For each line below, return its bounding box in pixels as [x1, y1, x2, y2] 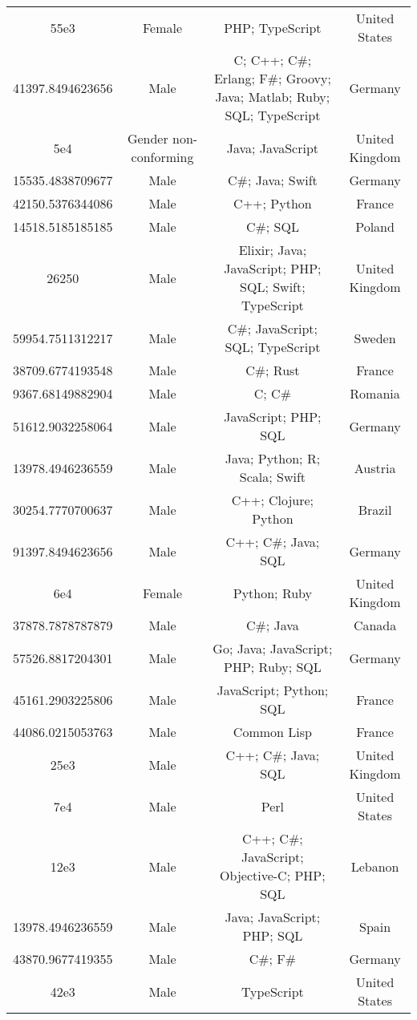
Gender [127, 129, 168, 148]
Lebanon [350, 856, 399, 876]
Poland [355, 217, 395, 236]
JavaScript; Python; [217, 681, 329, 699]
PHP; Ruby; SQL [223, 658, 322, 676]
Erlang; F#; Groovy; [213, 69, 331, 87]
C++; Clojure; [231, 491, 314, 509]
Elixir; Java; [238, 241, 307, 259]
